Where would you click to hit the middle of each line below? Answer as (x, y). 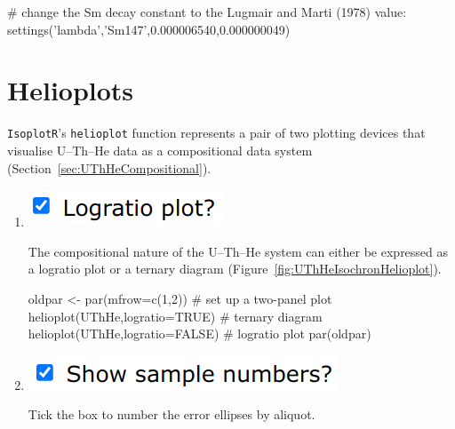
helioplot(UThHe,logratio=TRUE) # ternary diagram (175, 316)
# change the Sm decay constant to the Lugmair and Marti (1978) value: (207, 12)
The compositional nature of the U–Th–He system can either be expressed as (238, 251)
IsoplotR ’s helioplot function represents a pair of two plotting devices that (216, 133)
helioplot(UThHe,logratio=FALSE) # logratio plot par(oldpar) (200, 334)
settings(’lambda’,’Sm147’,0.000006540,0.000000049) (149, 29)
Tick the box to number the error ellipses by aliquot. (172, 414)
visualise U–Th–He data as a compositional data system (160, 150)
